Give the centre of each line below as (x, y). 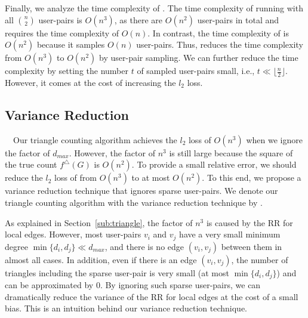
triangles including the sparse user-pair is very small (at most (117, 272)
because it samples (71, 44)
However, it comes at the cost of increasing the (90, 83)
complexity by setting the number (67, 71)
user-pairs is (60, 19)
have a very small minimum (230, 234)
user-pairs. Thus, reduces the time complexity (220, 44)
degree (16, 246)
